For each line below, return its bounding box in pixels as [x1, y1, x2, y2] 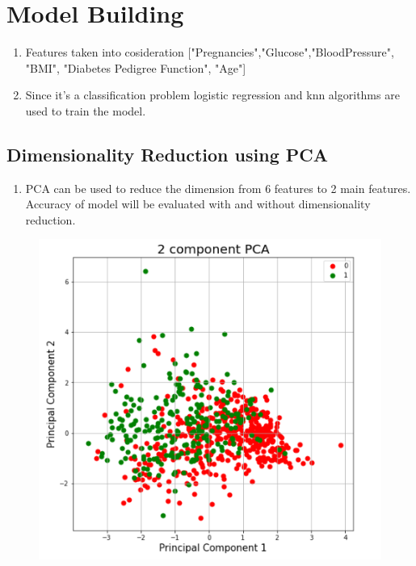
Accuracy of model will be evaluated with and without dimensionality [25, 195, 371, 212]
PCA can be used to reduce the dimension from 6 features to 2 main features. [25, 179, 411, 196]
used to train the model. [25, 102, 146, 119]
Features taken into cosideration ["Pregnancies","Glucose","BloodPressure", [25, 44, 394, 61]
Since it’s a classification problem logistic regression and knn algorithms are [25, 86, 400, 103]
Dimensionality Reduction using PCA [6, 141, 328, 166]
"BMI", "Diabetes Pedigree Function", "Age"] [25, 59, 246, 76]
